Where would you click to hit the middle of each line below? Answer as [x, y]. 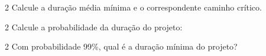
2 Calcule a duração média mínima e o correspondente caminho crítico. [133, 7]
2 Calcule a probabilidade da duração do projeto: [94, 27]
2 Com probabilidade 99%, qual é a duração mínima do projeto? [121, 46]
